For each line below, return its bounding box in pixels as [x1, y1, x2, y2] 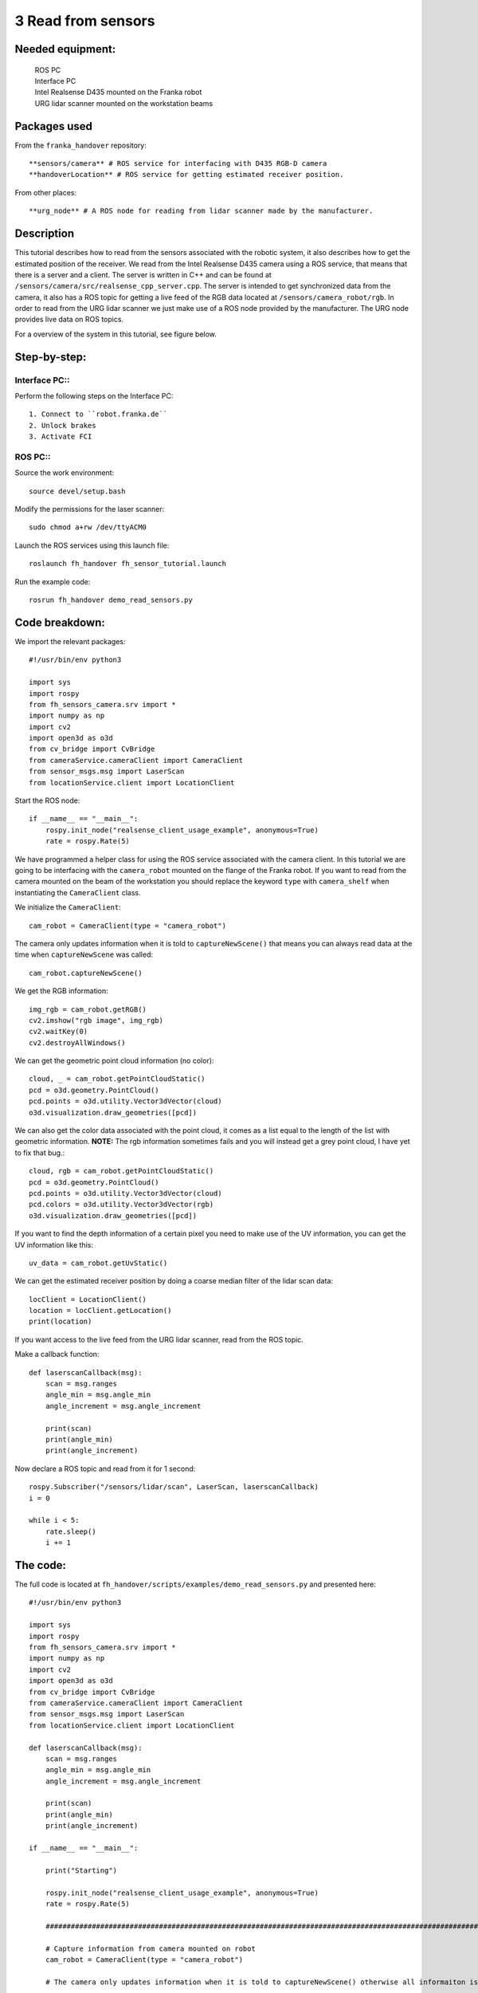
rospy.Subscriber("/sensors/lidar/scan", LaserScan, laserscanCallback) [29, 1483, 319, 1492]
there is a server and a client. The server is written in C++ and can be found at [14, 269, 272, 279]
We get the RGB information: [14, 986, 109, 996]
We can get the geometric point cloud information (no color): [14, 1056, 214, 1066]
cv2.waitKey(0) [29, 1027, 88, 1036]
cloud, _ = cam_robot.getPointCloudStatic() [29, 1075, 206, 1083]
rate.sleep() [45, 1527, 96, 1536]
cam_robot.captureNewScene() [29, 969, 143, 977]
